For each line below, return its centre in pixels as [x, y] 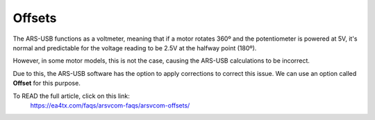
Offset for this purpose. [47, 83]
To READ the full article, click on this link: [71, 96]
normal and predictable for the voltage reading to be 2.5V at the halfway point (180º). [135, 48]
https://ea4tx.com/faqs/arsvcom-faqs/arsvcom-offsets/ [110, 105]
